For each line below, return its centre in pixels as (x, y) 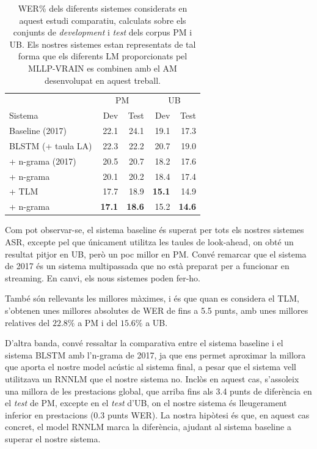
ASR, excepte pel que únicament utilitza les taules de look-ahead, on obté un (149, 242)
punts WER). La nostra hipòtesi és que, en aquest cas (208, 414)
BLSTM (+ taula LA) (51, 145)
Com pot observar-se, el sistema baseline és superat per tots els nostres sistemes (155, 230)
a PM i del (98, 322)
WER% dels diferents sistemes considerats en (103, 8)
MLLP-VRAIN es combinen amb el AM (103, 68)
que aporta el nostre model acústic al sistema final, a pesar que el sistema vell (151, 367)
